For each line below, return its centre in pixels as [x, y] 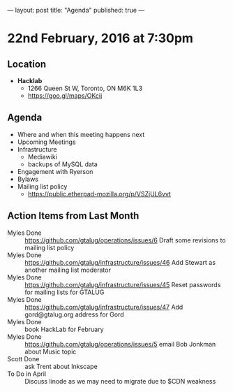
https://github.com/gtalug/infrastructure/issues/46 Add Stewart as [120, 262]
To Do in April [27, 374]
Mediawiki [43, 157]
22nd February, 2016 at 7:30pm [100, 38]
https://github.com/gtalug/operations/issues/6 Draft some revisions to [125, 240]
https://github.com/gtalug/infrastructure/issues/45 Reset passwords [123, 284]
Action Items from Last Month [73, 216]
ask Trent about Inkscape [61, 366]
